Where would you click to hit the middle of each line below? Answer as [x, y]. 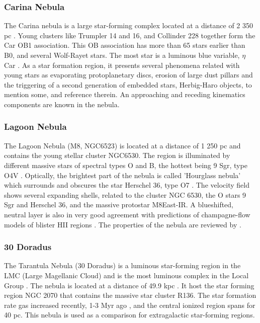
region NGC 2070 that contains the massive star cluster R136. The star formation [130, 295]
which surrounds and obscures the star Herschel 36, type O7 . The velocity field [127, 185]
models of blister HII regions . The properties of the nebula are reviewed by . [123, 224]
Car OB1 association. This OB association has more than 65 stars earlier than [125, 45]
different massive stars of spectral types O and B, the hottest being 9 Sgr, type [126, 165]
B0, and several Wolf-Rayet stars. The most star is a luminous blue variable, [122, 55]
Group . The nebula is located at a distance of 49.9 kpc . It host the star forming [129, 285]
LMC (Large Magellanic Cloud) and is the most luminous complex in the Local [126, 275]
